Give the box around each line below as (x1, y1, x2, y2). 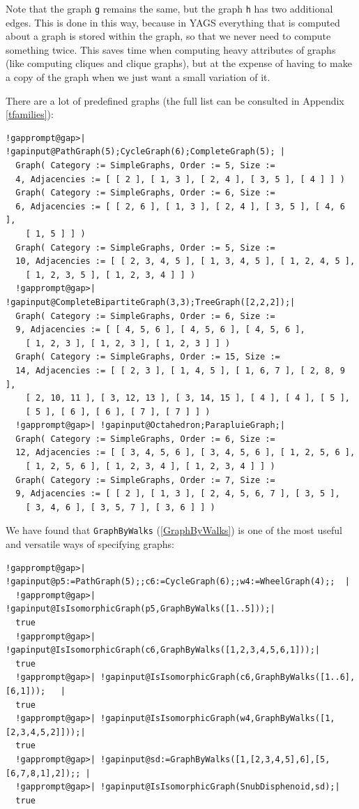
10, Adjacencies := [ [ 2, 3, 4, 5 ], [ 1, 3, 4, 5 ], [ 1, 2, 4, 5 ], (15, 256, 356, 267)
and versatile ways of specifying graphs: (6, 537, 174, 551)
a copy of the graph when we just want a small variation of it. (6, 70, 270, 84)
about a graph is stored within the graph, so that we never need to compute (6, 29, 331, 43)
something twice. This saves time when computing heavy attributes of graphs (6, 42, 336, 57)
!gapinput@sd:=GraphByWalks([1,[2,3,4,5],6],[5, (100, 755, 330, 764)
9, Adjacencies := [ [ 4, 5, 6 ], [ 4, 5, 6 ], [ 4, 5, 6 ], (15, 325, 305, 335)
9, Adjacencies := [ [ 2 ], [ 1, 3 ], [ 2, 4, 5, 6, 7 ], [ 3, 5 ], (15, 489, 340, 499)
